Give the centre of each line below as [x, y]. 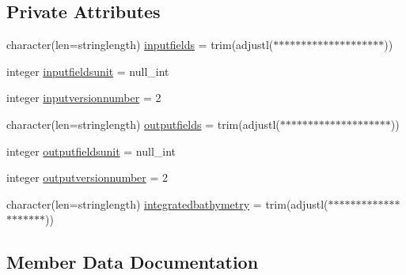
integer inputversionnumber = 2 [84, 98]
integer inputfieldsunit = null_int [88, 71]
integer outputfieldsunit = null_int [91, 151]
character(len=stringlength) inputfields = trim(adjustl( [140, 45]
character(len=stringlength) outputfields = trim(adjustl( [143, 124]
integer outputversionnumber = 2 [87, 177]
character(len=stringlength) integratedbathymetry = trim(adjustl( [167, 203]
